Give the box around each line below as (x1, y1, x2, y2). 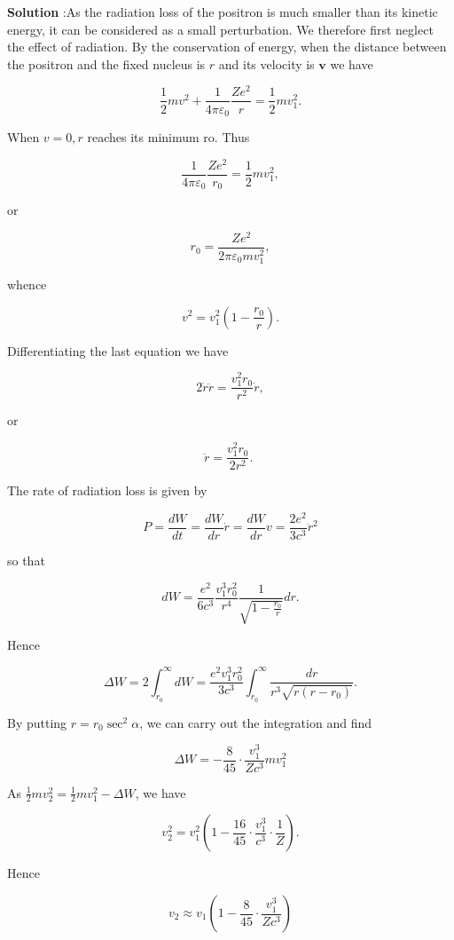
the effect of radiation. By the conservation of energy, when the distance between (7, 37, 447, 56)
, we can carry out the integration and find (139, 713, 372, 731)
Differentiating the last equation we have (7, 341, 229, 359)
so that (7, 551, 45, 570)
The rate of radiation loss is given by (7, 481, 207, 500)
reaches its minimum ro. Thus (87, 127, 250, 146)
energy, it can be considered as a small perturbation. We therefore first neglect (7, 20, 434, 38)
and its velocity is (218, 54, 315, 73)
